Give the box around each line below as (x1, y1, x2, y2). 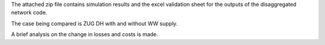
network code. (11, 9, 48, 16)
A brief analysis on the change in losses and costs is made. (11, 31, 158, 38)
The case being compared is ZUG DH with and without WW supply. (11, 20, 178, 27)
